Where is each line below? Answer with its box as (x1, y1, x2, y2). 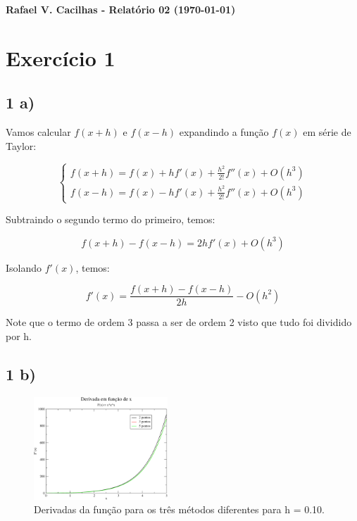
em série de (303, 125, 351, 139)
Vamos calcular (6, 125, 71, 139)
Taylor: (6, 138, 37, 153)
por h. (6, 328, 32, 343)
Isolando (6, 260, 42, 275)
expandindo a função (179, 125, 269, 139)
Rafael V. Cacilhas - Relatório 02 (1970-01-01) (6, 2, 236, 16)
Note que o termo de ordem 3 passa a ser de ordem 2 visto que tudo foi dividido (6, 315, 352, 329)
